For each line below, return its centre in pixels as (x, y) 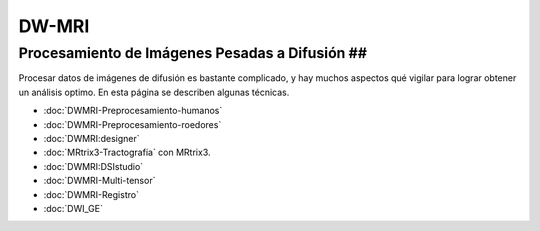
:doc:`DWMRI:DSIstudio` (93, 166)
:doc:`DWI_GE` (73, 208)
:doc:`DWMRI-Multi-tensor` (99, 181)
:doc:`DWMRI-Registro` (91, 194)
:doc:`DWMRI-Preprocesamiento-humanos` (133, 111)
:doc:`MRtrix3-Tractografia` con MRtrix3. (127, 152)
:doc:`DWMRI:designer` (91, 138)
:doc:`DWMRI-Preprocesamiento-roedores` (132, 124)
